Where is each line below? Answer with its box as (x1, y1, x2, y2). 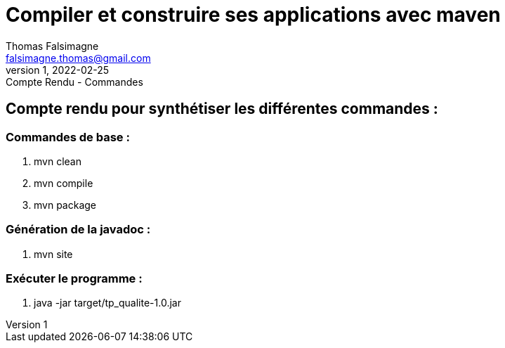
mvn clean (34, 155, 81, 167)
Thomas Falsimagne (6, 39, 99, 52)
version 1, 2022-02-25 (6, 63, 110, 76)
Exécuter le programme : (6, 271, 143, 286)
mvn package (34, 198, 96, 211)
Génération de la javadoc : (6, 222, 151, 237)
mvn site (34, 247, 73, 260)
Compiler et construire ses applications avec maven (6, 3, 501, 27)
